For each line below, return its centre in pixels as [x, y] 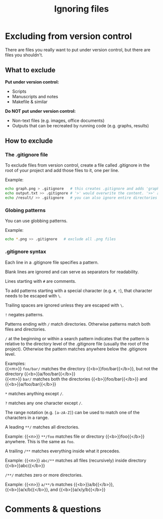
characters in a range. [27, 417]
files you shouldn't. [24, 55]
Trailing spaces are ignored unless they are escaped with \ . [65, 305]
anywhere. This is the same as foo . [40, 441]
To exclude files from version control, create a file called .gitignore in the [77, 165]
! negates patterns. [24, 314]
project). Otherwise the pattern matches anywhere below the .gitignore [76, 349]
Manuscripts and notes [35, 96]
